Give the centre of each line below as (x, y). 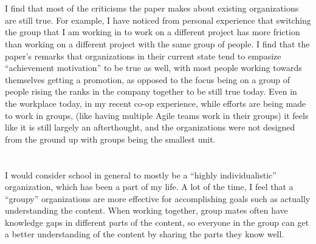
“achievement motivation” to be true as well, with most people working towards (153, 68)
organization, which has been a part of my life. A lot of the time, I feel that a (149, 187)
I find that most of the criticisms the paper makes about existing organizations (152, 8)
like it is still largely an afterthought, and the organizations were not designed (150, 127)
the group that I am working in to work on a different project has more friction (153, 32)
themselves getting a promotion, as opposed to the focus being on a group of (148, 79)
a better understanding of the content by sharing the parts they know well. (145, 234)
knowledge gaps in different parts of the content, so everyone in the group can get (157, 222)
